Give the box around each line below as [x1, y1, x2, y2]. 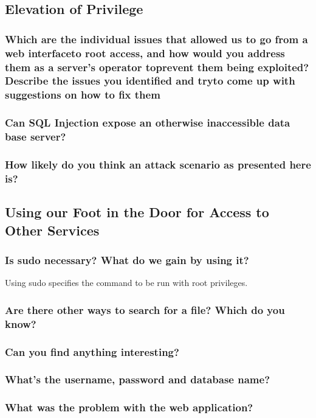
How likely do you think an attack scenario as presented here [5, 157, 311, 172]
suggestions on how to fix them [5, 87, 160, 102]
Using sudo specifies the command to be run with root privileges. [5, 276, 248, 289]
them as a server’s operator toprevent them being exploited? [5, 59, 309, 74]
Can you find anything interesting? [5, 344, 179, 359]
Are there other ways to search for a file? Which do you [5, 302, 285, 317]
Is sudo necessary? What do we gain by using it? [5, 252, 249, 267]
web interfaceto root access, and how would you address [5, 45, 285, 60]
